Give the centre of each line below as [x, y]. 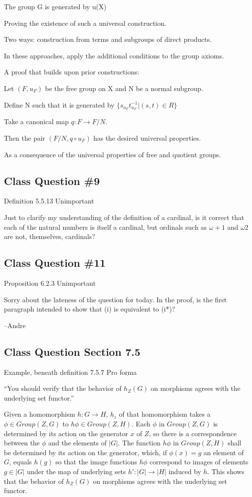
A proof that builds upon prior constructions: [72, 72]
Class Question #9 [52, 180]
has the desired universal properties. [147, 138]
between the [22, 443]
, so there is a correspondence [193, 433]
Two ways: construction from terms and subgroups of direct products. [108, 39]
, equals [21, 462]
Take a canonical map [36, 121]
